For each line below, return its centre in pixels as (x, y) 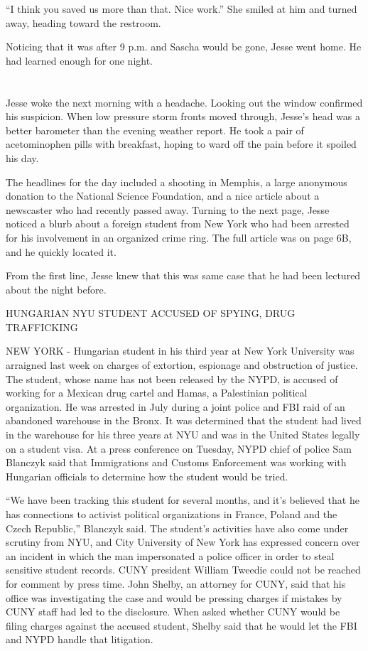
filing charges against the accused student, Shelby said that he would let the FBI (182, 625)
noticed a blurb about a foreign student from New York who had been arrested (178, 224)
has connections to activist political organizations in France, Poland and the (172, 514)
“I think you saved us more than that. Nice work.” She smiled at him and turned (182, 9)
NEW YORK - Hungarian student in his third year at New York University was (180, 351)
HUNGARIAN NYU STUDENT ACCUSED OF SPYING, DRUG (151, 313)
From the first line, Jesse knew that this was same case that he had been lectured (183, 275)
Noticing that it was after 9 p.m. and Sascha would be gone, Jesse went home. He (184, 47)
